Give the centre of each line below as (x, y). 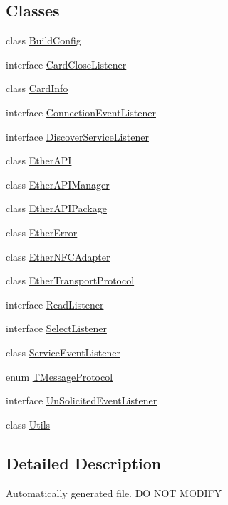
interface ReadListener (55, 304)
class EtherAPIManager (58, 184)
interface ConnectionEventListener (81, 112)
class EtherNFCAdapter (58, 256)
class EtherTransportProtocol (70, 280)
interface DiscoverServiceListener (77, 136)
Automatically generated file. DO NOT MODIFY (114, 492)
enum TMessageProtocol (59, 376)
